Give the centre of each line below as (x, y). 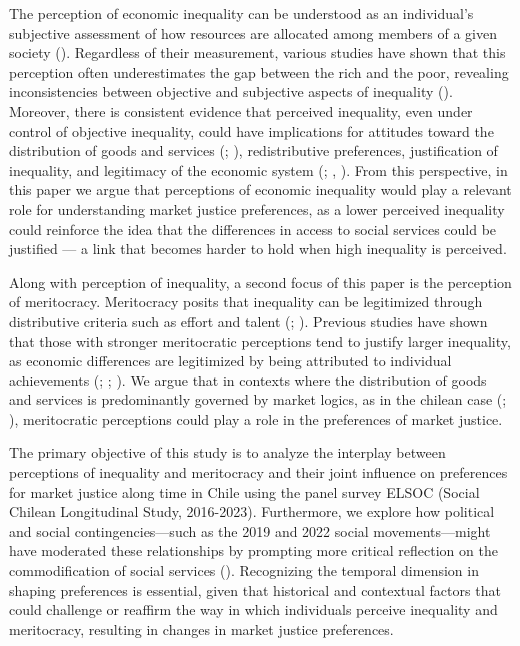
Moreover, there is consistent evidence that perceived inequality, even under (241, 110)
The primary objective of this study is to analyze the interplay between (227, 452)
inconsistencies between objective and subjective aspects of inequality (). (231, 91)
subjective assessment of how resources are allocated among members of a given (253, 32)
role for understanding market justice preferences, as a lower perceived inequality (257, 208)
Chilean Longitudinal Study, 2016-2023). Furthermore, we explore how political (252, 511)
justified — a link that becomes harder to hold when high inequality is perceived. (258, 248)
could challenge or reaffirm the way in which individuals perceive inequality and (253, 609)
